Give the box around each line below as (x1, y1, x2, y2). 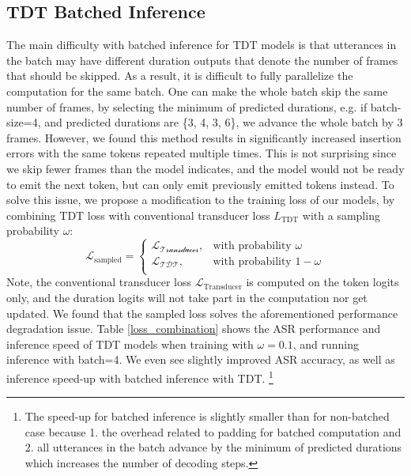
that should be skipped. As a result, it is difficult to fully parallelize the (6, 67, 353, 84)
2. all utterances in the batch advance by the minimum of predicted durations (25, 439, 402, 455)
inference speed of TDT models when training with (6, 335, 254, 352)
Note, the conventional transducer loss (6, 274, 192, 290)
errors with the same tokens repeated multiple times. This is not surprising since (6, 145, 397, 161)
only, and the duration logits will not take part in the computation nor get (6, 289, 368, 306)
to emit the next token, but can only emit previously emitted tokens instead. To (6, 176, 394, 192)
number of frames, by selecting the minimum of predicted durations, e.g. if (6, 98, 368, 115)
